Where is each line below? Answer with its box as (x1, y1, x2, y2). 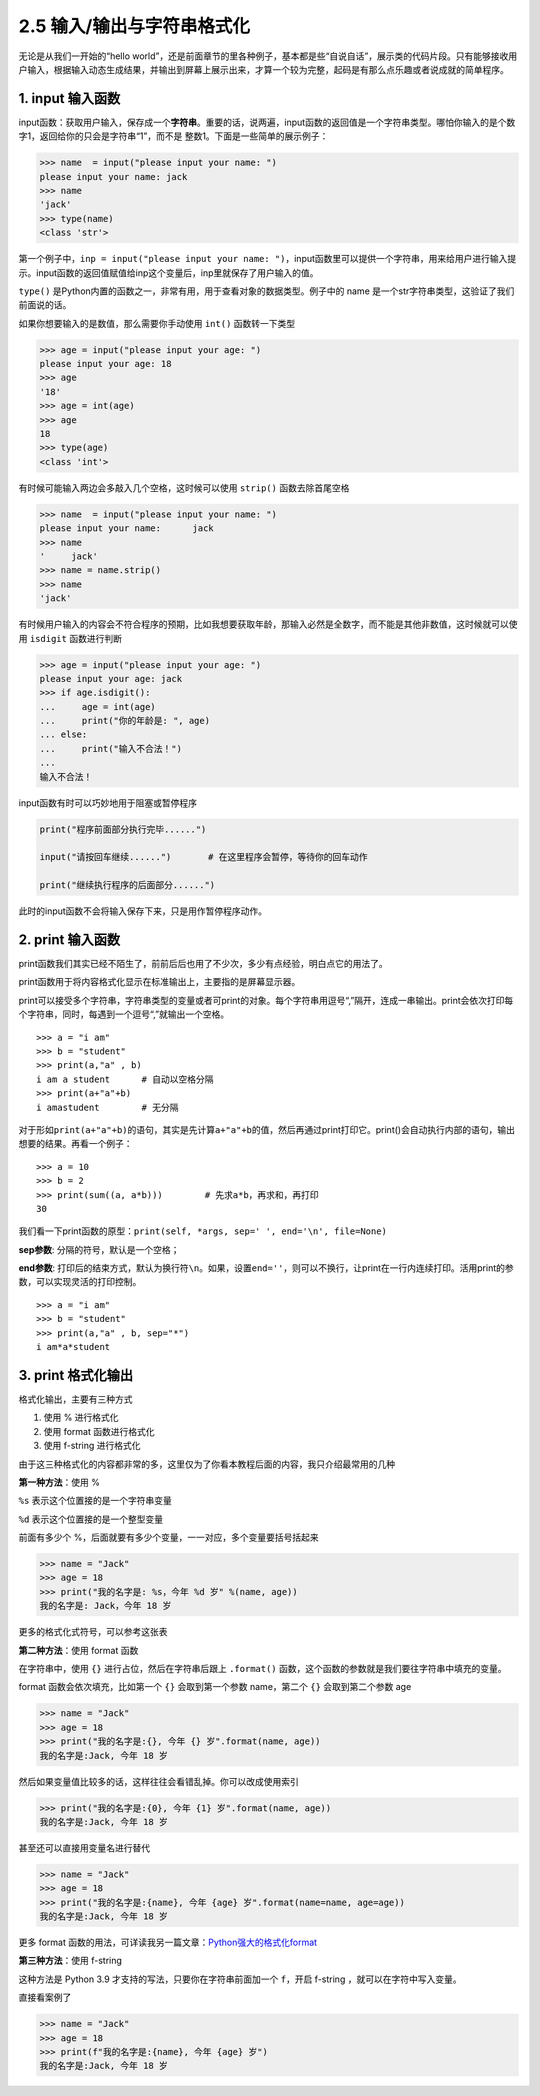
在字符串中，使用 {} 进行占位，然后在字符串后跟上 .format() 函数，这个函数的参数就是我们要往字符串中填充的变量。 (18, 1662, 507, 1674)
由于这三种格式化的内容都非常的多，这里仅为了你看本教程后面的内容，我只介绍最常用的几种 (18, 1458, 395, 1470)
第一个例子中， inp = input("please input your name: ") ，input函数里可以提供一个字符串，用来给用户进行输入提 (18, 253, 517, 265)
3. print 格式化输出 (18, 1366, 134, 1384)
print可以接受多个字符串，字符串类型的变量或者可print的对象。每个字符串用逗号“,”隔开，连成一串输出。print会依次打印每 (18, 994, 514, 1006)
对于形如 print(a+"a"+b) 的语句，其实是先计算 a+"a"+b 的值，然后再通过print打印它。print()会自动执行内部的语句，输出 (18, 1123, 515, 1135)
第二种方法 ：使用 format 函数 (18, 1644, 139, 1656)
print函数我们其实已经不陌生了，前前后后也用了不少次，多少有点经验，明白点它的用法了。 (18, 958, 389, 970)
